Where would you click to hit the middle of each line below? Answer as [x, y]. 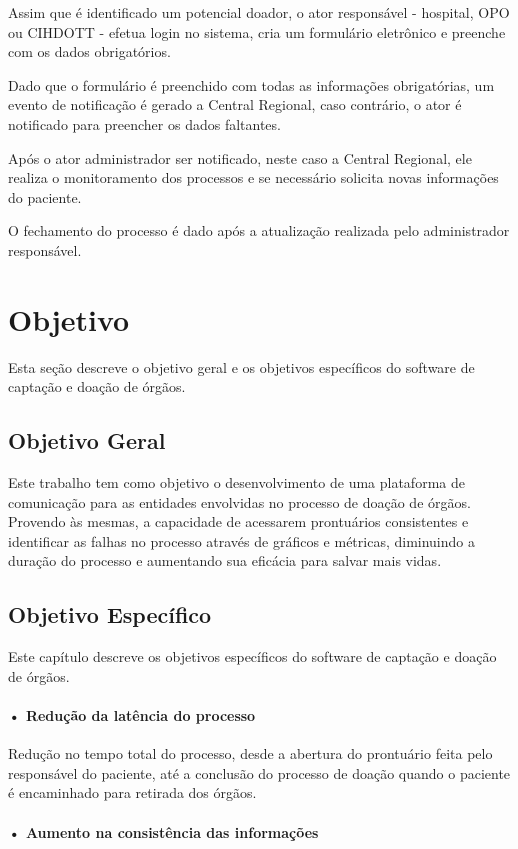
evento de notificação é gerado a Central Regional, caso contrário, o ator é [235, 104]
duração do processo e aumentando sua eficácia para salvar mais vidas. [225, 560]
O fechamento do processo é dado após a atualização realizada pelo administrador [259, 230]
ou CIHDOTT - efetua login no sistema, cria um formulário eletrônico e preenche [257, 31]
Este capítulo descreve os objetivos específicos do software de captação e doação [252, 656]
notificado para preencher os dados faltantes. [144, 123]
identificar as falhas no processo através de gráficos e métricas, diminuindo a [241, 540]
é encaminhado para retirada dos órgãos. [132, 792]
